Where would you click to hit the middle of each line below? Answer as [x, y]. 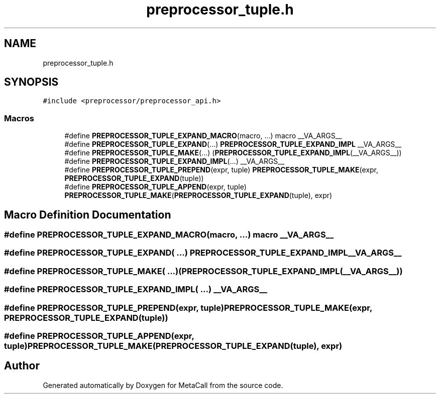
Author [22, 366]
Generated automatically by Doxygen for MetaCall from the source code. [163, 385]
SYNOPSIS [31, 82]
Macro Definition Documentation [88, 215]
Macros [19, 118]
